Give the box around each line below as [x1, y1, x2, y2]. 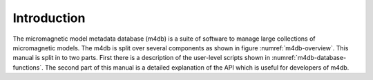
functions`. [12, 63, 44, 72]
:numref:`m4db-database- [271, 54, 347, 62]
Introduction [12, 10, 86, 26]
